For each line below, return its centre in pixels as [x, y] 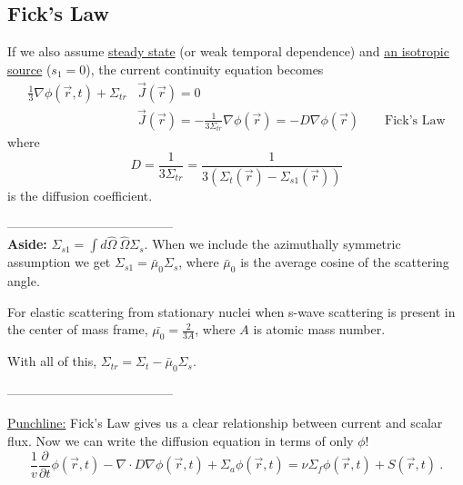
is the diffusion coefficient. [80, 195]
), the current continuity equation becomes [205, 69]
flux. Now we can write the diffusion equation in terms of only [181, 441]
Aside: [27, 244]
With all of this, [52, 361]
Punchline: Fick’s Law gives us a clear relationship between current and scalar [225, 423]
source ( [30, 69]
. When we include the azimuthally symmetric [272, 244]
